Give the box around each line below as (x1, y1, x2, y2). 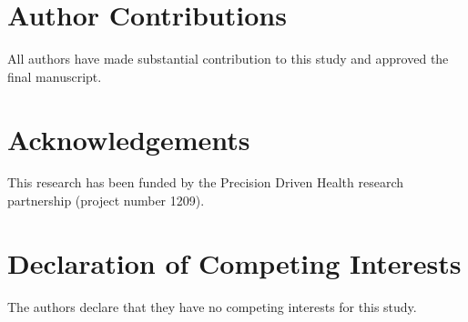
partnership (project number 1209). (7, 191, 205, 210)
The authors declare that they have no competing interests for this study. (7, 297, 417, 316)
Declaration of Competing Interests (7, 244, 462, 281)
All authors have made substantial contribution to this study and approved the (7, 49, 449, 68)
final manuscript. (7, 66, 102, 86)
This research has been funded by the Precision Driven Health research (7, 173, 403, 192)
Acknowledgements (7, 120, 250, 157)
